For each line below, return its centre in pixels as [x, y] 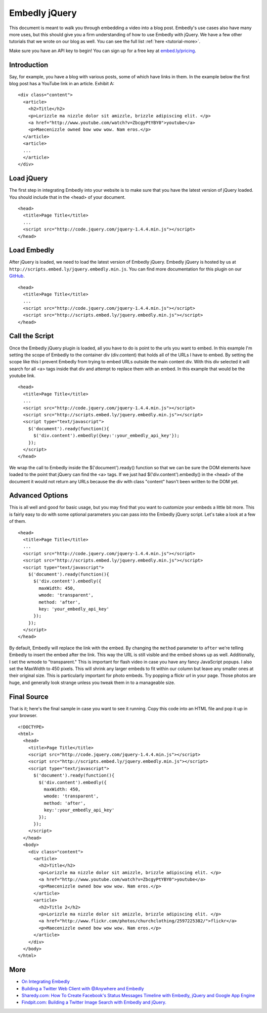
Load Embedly [32, 250]
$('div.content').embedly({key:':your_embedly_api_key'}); [107, 436]
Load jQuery [28, 178]
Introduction [29, 65]
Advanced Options [39, 496]
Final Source [29, 697]
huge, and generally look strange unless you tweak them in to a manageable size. [92, 682]
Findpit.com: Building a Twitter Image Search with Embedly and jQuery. [94, 1002]
